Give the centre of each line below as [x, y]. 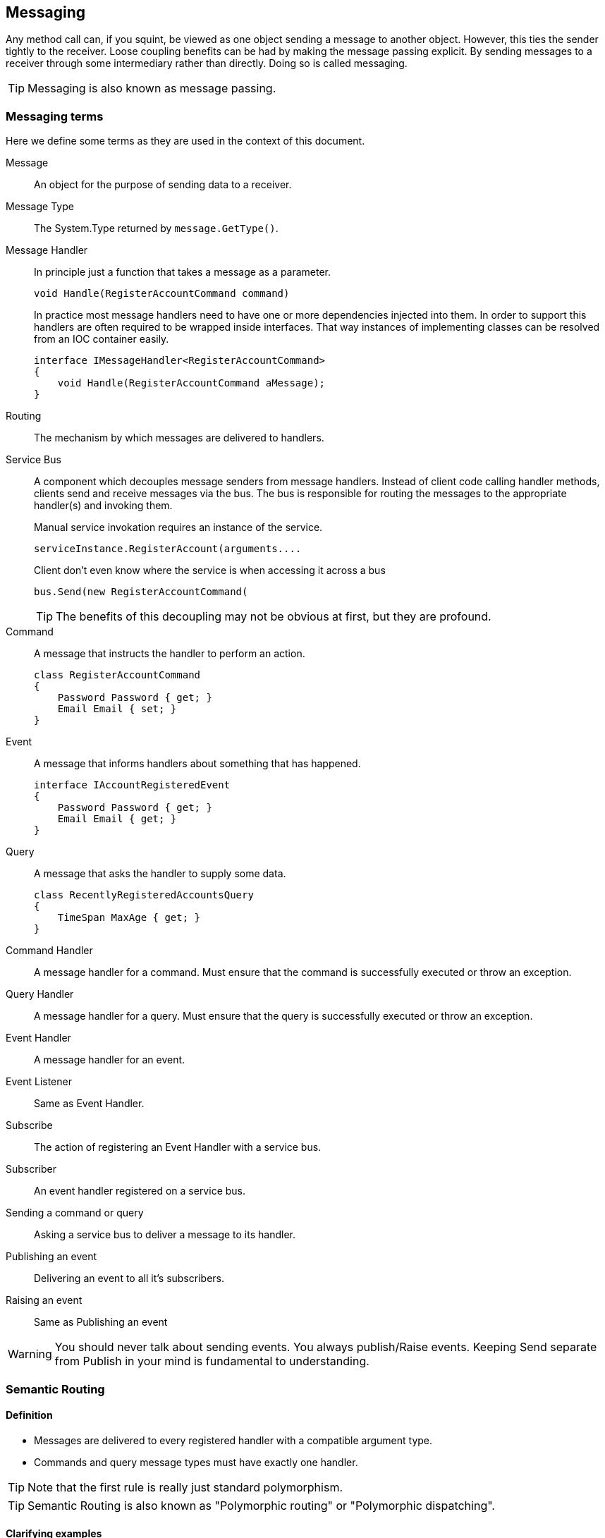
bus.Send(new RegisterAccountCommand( [141, 592]
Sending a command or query [75, 1213]
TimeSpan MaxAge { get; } [129, 918]
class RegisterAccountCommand [117, 675]
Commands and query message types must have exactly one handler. [196, 1462]
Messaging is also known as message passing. [152, 89]
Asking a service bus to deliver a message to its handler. [165, 1235]
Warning [30, 1354]
